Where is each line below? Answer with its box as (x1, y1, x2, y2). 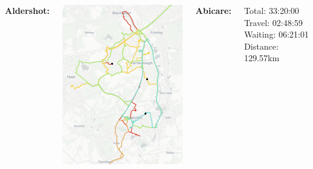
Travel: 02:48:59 (244, 16, 303, 28)
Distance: (244, 39, 279, 52)
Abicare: (195, 4, 232, 16)
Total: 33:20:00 (244, 4, 300, 16)
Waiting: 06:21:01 (244, 28, 309, 41)
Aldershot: (5, 4, 50, 16)
